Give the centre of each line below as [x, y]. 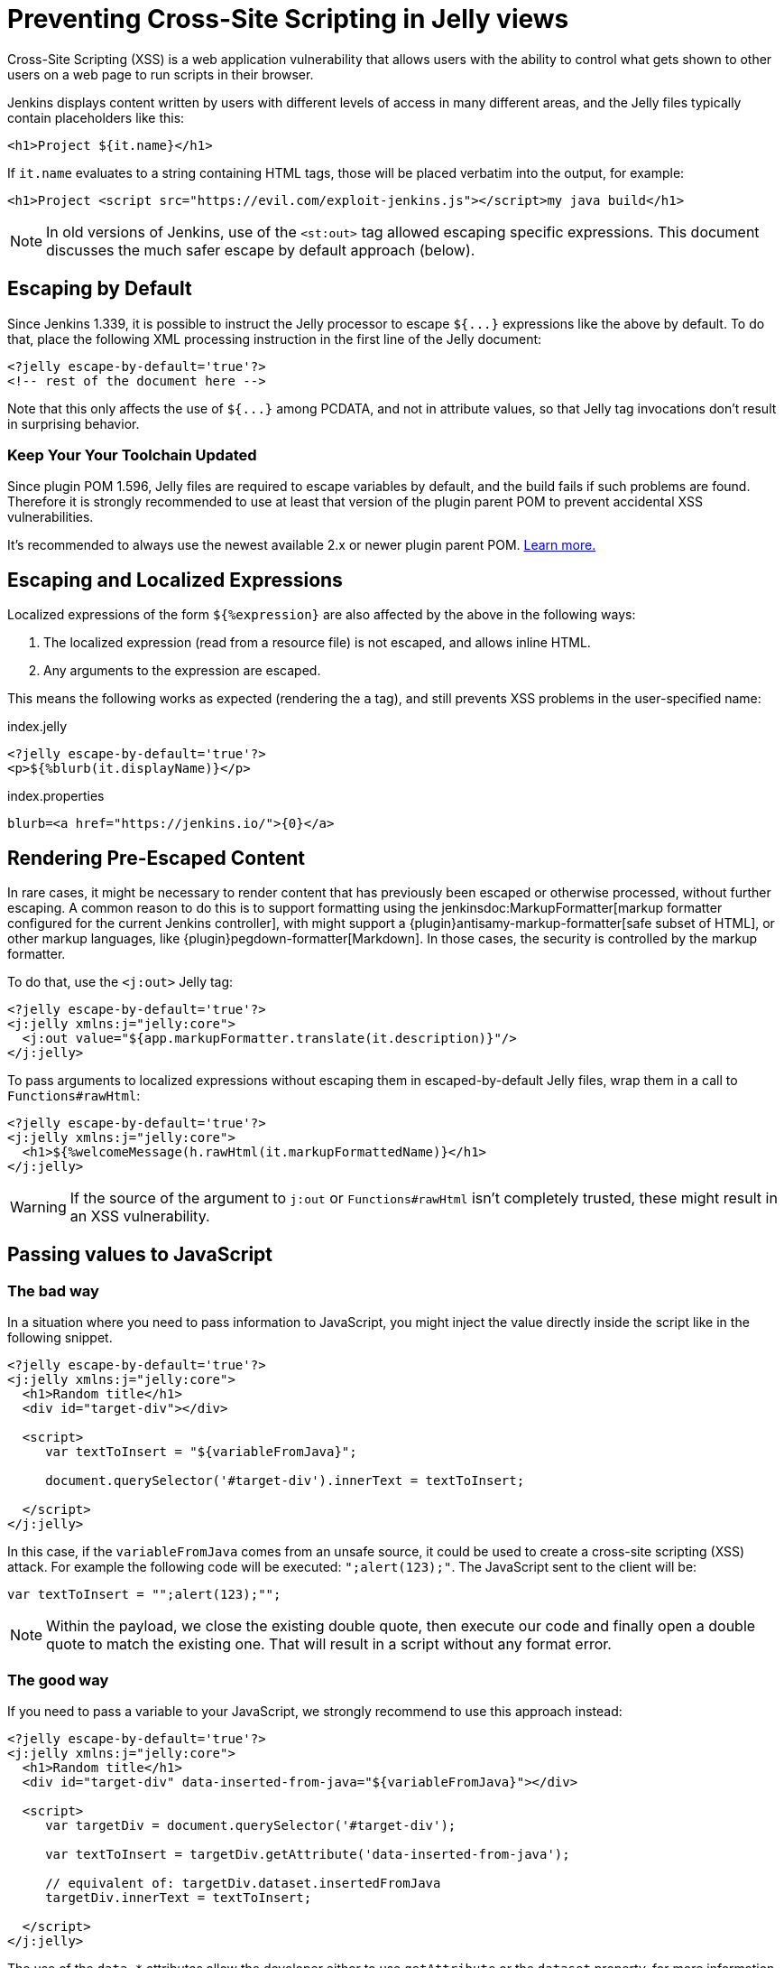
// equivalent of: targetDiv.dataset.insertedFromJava [243, 1883]
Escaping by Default [100, 289]
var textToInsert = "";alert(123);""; [144, 1595]
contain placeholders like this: [96, 117]
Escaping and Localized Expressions [175, 580]
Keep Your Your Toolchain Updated [132, 455]
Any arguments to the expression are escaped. [182, 671]
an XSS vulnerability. [140, 1216]
